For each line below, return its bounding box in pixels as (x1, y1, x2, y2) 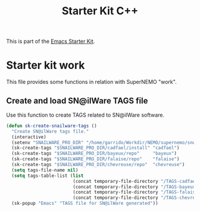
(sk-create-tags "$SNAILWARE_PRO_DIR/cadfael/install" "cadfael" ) (11, 145, 180, 151)
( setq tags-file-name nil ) (11, 167, 79, 173)
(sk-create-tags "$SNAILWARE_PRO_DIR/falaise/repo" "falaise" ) (11, 156, 180, 162)
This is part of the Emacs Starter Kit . (6, 38, 95, 45)
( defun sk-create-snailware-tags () (6, 123, 97, 129)
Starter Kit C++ (61, 4, 139, 18)
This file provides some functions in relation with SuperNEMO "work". (6, 79, 177, 86)
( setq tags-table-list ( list (11, 173, 84, 179)
